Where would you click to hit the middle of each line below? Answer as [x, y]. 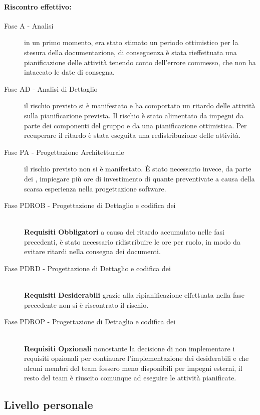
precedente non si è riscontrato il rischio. [86, 304]
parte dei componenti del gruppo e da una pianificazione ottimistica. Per [136, 125]
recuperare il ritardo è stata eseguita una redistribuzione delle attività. [133, 135]
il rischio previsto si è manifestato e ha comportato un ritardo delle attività [140, 106]
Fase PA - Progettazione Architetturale [64, 152]
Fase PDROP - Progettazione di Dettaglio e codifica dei [90, 322]
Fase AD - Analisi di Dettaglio [51, 88]
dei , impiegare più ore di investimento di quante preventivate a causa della [140, 178]
